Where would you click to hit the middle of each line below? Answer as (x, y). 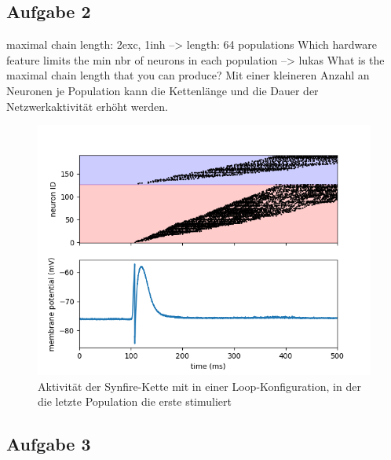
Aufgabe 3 (49, 444)
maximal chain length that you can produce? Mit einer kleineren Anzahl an (188, 75)
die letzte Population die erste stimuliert (135, 401)
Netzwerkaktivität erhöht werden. (87, 106)
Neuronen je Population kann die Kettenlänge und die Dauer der (163, 90)
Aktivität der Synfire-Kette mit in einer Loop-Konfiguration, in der (199, 386)
